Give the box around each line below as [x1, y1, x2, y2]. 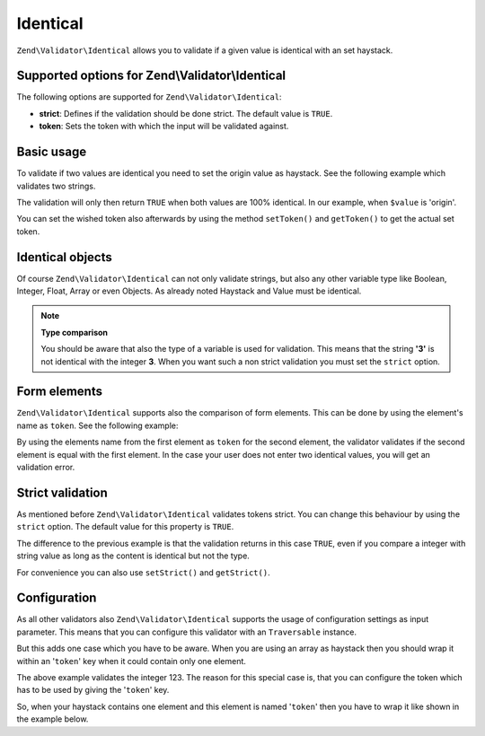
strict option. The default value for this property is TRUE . [16, 521, 234, 532]
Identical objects [16, 250, 112, 265]
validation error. [16, 462, 75, 473]
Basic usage [16, 145, 87, 160]
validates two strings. [16, 180, 96, 191]
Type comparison [40, 327, 108, 337]
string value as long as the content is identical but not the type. [16, 550, 251, 561]
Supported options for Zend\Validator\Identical [16, 68, 287, 83]
